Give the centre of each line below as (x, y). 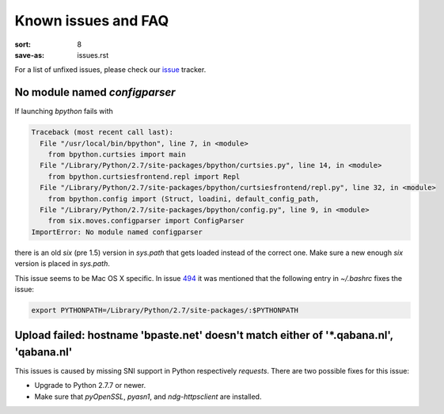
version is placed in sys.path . (62, 264)
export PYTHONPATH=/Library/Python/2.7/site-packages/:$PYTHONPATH (165, 310)
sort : (23, 44)
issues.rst (93, 55)
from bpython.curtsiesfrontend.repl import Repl (144, 177)
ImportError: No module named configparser (117, 232)
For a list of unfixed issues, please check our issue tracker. (110, 70)
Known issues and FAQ (92, 21)
